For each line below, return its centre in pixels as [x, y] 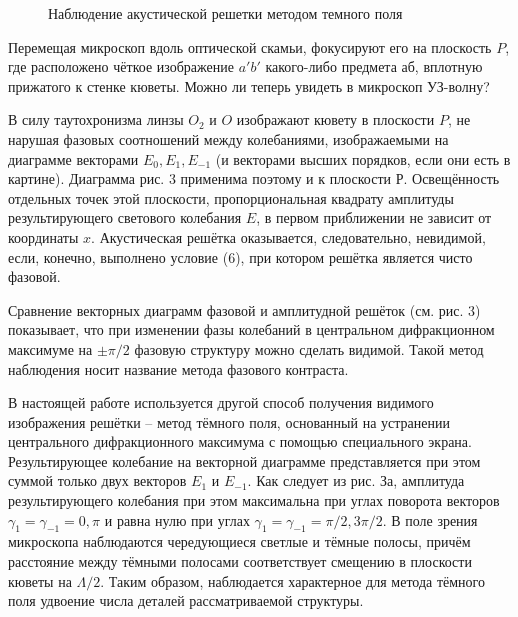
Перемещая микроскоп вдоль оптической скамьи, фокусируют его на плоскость [250, 46]
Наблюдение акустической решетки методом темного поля [225, 13]
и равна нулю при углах [177, 519]
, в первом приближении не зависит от [374, 217]
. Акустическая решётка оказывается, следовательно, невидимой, [288, 236]
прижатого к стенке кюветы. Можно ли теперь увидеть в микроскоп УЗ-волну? [249, 85]
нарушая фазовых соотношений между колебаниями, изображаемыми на [228, 138]
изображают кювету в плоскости [335, 119]
